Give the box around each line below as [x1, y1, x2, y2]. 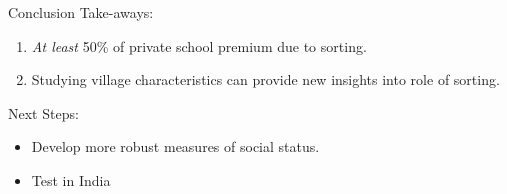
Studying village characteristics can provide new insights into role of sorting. [31, 69, 500, 90]
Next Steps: [8, 102, 79, 123]
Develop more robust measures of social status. [31, 136, 320, 157]
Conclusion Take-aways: [8, 2, 154, 22]
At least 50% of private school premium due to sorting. [31, 35, 367, 56]
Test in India [31, 169, 111, 190]
